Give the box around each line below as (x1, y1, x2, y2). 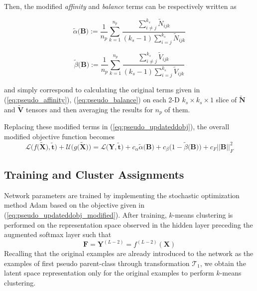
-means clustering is (172, 210, 233, 220)
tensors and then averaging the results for (26, 104, 153, 115)
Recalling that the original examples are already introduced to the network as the (4, 248, 254, 259)
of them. (164, 104, 190, 115)
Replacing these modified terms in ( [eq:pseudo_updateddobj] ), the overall (4, 121, 230, 132)
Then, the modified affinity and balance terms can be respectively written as (4, 1, 237, 11)
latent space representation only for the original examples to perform (4, 268, 214, 278)
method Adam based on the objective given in (4, 200, 145, 210)
